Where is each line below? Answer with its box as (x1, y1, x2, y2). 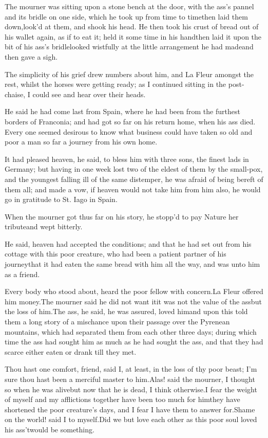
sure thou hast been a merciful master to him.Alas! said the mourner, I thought (5, 374, 255, 384)
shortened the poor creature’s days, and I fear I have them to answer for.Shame (5, 404, 255, 414)
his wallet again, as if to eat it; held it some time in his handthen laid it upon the (5, 31, 262, 42)
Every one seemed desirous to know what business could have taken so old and (5, 126, 253, 137)
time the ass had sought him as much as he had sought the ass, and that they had (5, 336, 263, 347)
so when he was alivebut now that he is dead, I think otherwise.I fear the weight (5, 384, 257, 394)
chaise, (5, 88, 26, 99)
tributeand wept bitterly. (5, 221, 83, 232)
